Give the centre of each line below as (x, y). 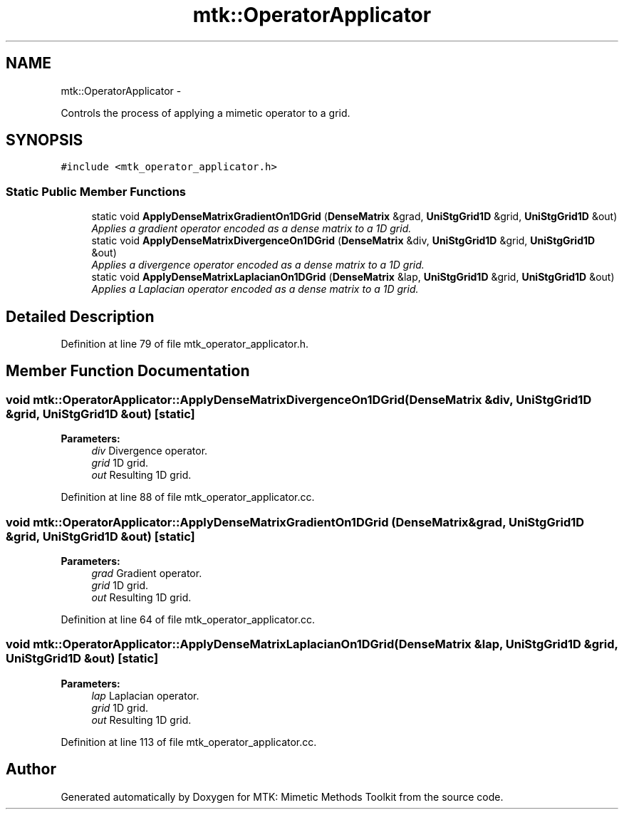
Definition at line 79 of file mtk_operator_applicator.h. (185, 344)
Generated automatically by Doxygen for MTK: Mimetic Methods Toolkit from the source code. (282, 796)
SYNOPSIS (45, 140)
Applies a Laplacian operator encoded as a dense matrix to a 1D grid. (255, 289)
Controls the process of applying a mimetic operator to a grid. (206, 113)
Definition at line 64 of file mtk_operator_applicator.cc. (188, 619)
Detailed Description (80, 316)
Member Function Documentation (128, 371)
